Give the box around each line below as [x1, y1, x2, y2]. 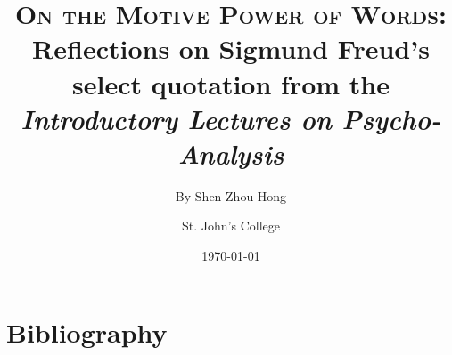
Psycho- [341, 100, 441, 137]
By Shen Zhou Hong [175, 186, 287, 205]
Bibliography [6, 313, 168, 350]
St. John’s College [182, 216, 280, 235]
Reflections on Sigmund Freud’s [32, 30, 430, 67]
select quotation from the [72, 65, 390, 101]
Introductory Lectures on [21, 100, 332, 137]
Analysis [177, 134, 284, 172]
